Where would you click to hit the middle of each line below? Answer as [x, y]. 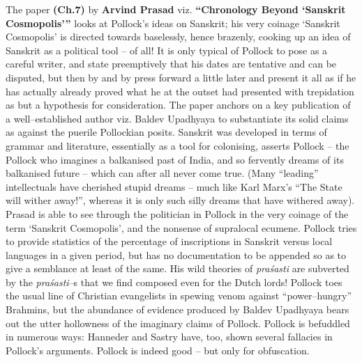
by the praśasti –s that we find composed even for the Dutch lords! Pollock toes [174, 282]
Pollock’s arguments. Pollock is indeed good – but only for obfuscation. [158, 350]
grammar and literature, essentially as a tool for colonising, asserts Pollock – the [178, 145]
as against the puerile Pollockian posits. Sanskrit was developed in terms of [166, 132]
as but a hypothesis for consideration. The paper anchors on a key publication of [178, 105]
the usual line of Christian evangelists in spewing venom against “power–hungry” [179, 296]
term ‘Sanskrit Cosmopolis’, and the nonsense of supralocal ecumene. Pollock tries [181, 227]
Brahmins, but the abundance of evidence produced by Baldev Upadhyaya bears [178, 309]
